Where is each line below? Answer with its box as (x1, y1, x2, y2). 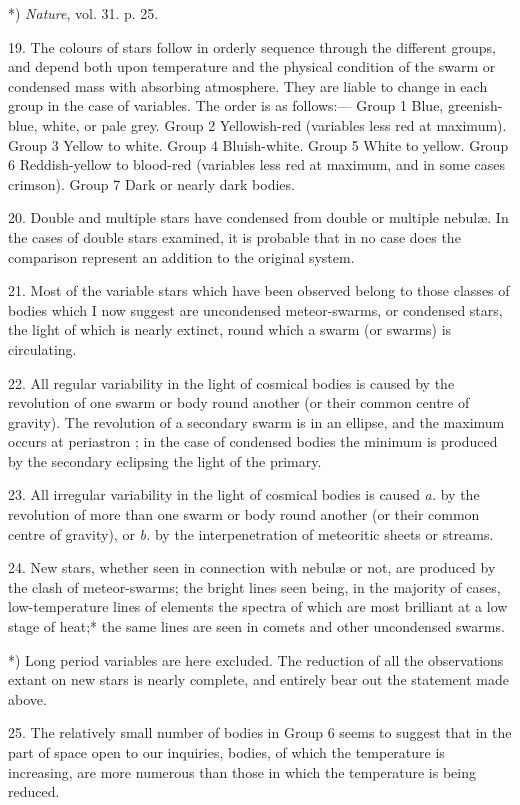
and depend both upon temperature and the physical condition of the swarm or (8, 56, 496, 77)
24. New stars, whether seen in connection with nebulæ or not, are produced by (8, 557, 496, 578)
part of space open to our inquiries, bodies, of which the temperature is (8, 742, 445, 762)
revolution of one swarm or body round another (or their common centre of (8, 392, 470, 413)
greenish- (447, 95, 503, 116)
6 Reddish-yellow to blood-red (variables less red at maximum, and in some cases (8, 154, 506, 175)
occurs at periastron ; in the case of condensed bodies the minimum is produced (8, 431, 498, 452)
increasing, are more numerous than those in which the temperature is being (8, 761, 476, 782)
